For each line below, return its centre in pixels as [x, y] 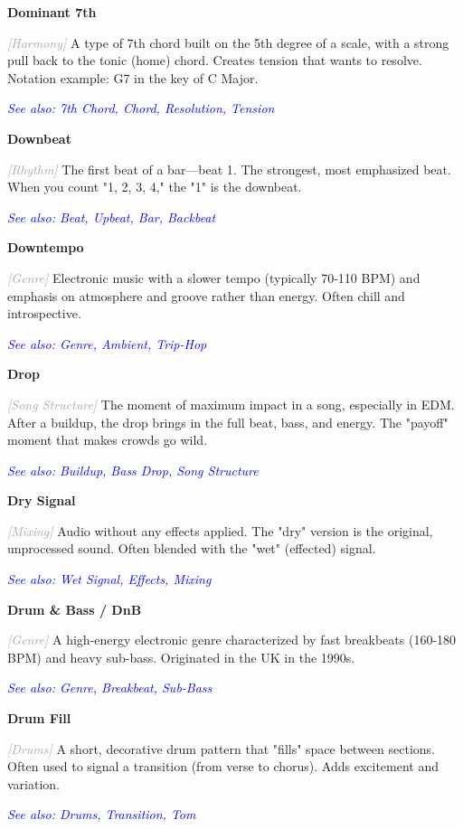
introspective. [44, 313]
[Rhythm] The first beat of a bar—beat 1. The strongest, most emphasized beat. [229, 169]
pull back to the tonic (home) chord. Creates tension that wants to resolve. [215, 60]
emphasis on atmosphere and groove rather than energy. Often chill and [206, 295]
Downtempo [46, 247]
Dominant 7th [52, 12]
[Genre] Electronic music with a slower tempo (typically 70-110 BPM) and [214, 277]
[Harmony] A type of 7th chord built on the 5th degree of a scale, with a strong [228, 42]
